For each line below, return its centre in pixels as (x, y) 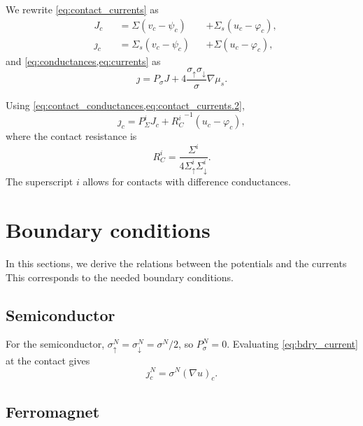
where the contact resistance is (71, 136)
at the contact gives (48, 360)
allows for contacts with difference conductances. (187, 182)
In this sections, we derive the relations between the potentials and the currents (176, 263)
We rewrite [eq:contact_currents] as (82, 9)
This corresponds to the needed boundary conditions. (120, 277)
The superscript (40, 182)
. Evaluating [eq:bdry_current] (292, 344)
